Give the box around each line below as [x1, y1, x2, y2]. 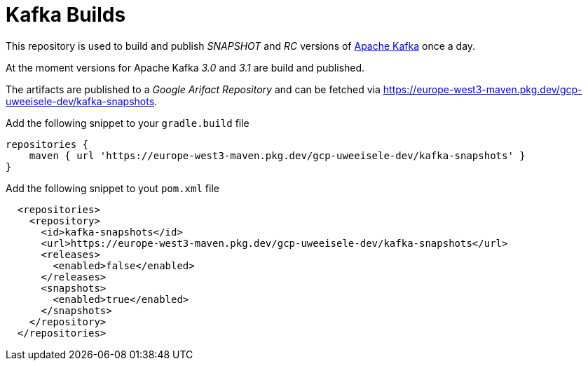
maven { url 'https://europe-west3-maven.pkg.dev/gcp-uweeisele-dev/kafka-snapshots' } [29, 149, 526, 161]
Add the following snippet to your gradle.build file [6, 116, 249, 129]
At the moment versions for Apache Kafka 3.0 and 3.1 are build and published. [6, 61, 365, 74]
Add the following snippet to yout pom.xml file [6, 182, 219, 194]
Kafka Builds [6, 3, 126, 27]
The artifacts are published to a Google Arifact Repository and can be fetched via [6, 83, 381, 95]
